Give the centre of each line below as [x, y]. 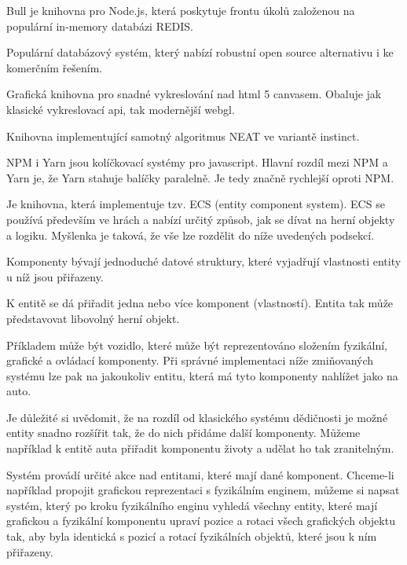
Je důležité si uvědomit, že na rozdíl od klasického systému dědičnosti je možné [197, 417]
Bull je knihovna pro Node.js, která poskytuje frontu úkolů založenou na [181, 10]
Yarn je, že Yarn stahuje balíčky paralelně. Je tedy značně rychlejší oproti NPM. [200, 177]
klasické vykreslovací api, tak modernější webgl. [121, 109]
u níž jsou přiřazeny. [55, 276]
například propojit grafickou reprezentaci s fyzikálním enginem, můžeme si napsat [203, 490]
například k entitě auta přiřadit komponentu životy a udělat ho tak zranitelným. [200, 448]
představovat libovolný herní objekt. [93, 318]
